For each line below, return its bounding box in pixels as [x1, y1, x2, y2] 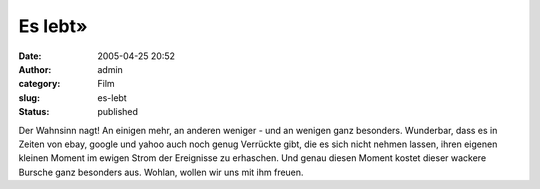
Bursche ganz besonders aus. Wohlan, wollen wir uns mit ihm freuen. [18, 166, 304, 178]
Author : [18, 63, 52, 75]
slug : [18, 91, 40, 104]
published [97, 106, 139, 118]
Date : [18, 50, 42, 62]
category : [18, 78, 61, 90]
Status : [18, 106, 50, 118]
